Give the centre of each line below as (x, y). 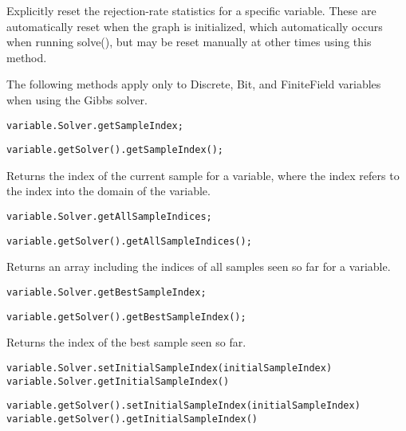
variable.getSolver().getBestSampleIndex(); (126, 317)
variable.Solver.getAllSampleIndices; (109, 217)
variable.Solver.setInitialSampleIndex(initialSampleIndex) (169, 368)
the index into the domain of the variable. (108, 191)
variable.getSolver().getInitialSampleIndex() (132, 419)
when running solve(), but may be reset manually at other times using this (189, 42)
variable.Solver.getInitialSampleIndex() (118, 381)
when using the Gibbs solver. (77, 99)
